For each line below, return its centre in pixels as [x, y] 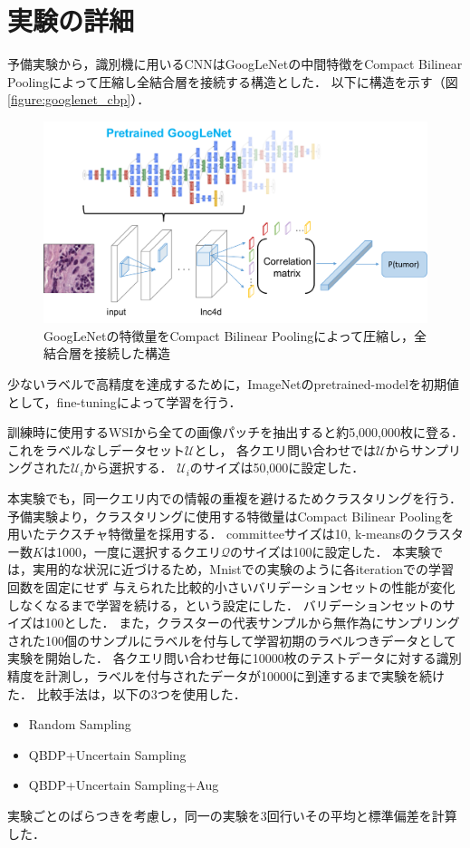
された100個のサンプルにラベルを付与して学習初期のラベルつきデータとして [232, 640]
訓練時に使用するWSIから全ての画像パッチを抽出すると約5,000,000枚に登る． [236, 432]
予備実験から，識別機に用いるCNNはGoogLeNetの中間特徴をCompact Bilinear [235, 64]
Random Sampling [80, 724]
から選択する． [128, 468]
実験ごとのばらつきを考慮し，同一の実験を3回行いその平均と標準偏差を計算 [232, 815]
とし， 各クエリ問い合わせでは [285, 449]
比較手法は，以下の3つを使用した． [141, 693]
